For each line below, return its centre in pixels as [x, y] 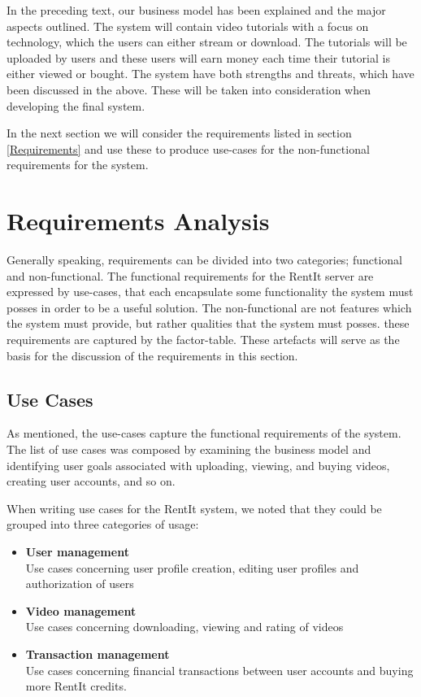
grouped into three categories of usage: [103, 524]
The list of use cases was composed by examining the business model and [189, 449]
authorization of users [80, 584]
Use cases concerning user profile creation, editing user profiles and [192, 567]
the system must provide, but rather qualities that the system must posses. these [208, 323]
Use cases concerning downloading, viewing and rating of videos [184, 627]
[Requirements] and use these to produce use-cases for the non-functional [188, 148]
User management [77, 551]
